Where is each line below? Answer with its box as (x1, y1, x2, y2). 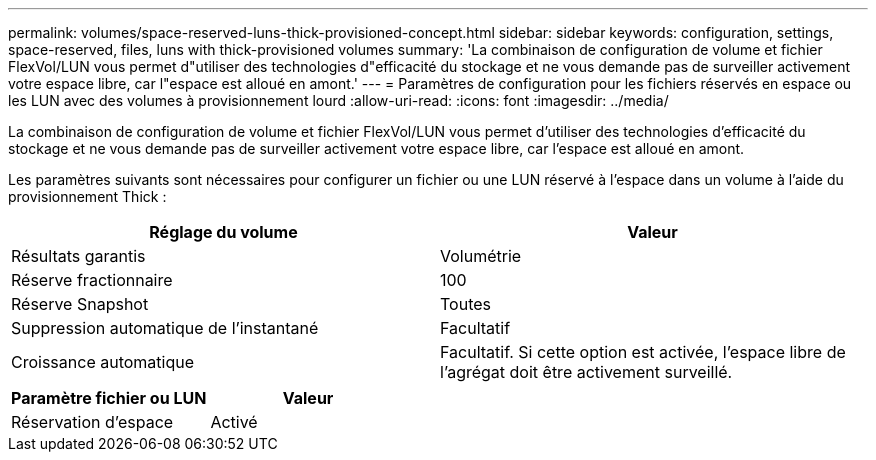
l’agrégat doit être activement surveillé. (440, 362, 733, 382)
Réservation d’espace (11, 412, 174, 432)
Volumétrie (440, 246, 522, 266)
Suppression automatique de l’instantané (11, 318, 319, 338)
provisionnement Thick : (8, 188, 167, 205)
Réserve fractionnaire (11, 270, 173, 290)
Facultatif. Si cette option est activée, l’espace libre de (440, 342, 846, 362)
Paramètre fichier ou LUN (11, 388, 207, 408)
